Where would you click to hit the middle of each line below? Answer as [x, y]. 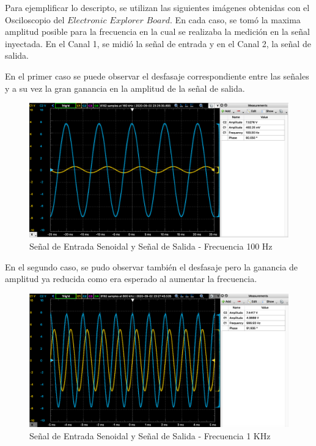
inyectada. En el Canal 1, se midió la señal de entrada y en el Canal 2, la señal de [158, 43]
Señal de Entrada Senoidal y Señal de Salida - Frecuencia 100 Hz [151, 246]
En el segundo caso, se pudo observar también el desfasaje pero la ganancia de [152, 266]
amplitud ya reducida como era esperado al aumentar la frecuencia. [131, 279]
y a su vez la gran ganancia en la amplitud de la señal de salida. [125, 88]
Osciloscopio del [35, 19]
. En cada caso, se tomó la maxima [235, 19]
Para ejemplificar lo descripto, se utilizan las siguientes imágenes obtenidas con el [157, 7]
